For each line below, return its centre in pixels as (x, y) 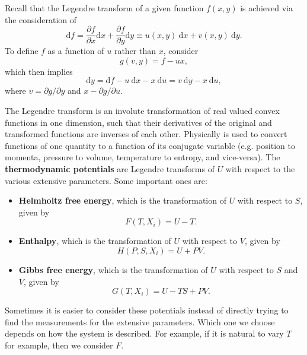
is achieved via (266, 8)
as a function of (76, 51)
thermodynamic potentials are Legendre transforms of (110, 169)
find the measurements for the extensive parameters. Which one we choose (140, 321)
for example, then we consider (59, 345)
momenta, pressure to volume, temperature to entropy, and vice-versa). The (143, 157)
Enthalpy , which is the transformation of (95, 241)
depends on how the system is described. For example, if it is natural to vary (144, 333)
